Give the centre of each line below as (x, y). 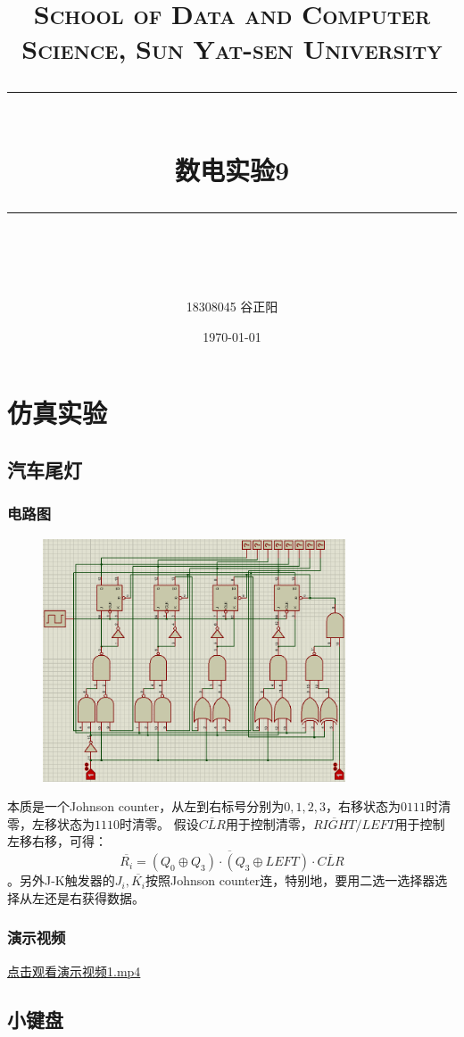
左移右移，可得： (57, 841)
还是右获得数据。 (94, 897)
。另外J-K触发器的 (61, 880)
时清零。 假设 (159, 823)
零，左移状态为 (51, 823)
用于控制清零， (269, 823)
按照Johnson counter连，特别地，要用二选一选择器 (290, 880)
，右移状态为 (363, 806)
